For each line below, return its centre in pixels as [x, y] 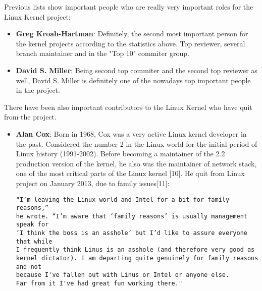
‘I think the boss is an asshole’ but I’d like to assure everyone [132, 233]
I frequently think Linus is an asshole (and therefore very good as [135, 250]
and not [29, 267]
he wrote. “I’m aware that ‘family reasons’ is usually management [132, 216]
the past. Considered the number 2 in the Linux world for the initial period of [137, 143]
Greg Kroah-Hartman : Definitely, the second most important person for [132, 34]
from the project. [30, 117]
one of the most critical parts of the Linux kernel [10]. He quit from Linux [130, 173]
